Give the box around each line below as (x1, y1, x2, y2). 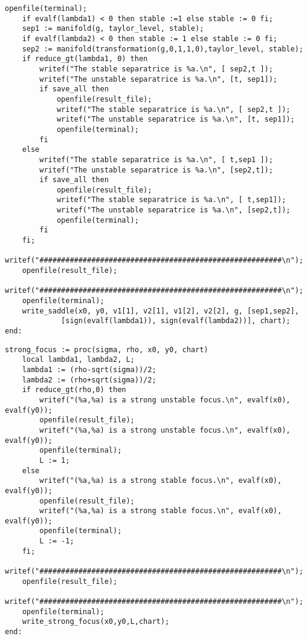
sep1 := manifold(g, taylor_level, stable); (22, 24, 204, 33)
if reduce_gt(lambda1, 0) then (22, 54, 148, 64)
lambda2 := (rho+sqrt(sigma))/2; (22, 375, 157, 384)
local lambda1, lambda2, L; (22, 355, 135, 364)
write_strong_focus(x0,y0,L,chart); (22, 617, 170, 626)
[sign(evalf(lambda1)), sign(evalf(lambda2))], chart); (61, 316, 291, 326)
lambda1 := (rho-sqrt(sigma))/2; (22, 365, 157, 374)
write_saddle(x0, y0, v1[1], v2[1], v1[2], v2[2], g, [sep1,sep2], (22, 306, 299, 315)
